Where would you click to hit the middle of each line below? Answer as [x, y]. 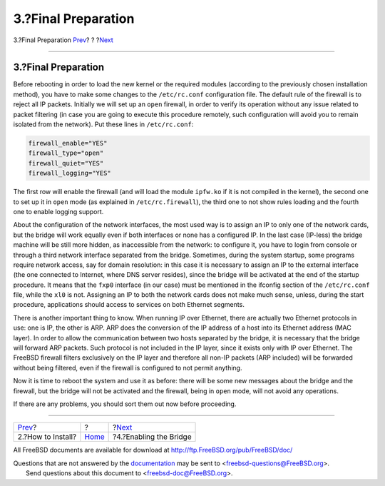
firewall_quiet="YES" [66, 163]
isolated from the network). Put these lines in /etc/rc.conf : [103, 124]
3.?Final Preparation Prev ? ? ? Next [63, 40]
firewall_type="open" [66, 153]
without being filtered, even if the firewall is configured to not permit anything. [128, 368]
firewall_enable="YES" [68, 143]
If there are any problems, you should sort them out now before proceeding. [125, 404]
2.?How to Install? [47, 437]
